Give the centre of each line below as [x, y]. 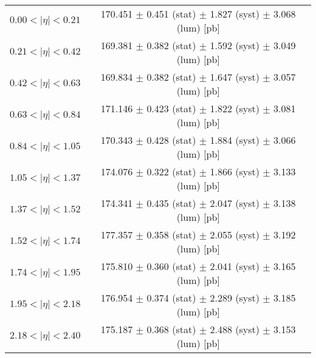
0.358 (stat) [171, 235]
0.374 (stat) [171, 298]
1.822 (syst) [235, 108]
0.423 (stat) [171, 108]
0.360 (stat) [171, 266]
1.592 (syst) [235, 45]
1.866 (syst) [235, 171]
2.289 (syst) [235, 298]
